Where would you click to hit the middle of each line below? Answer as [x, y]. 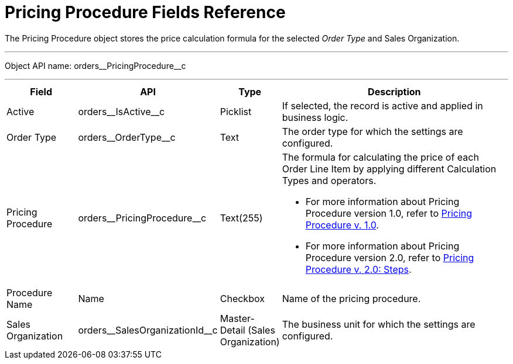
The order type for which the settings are [372, 131]
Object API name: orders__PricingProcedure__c [95, 65]
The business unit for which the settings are [379, 324]
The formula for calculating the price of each [380, 157]
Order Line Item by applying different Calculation [389, 169]
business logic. [315, 117]
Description [394, 91]
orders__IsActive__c [122, 111]
